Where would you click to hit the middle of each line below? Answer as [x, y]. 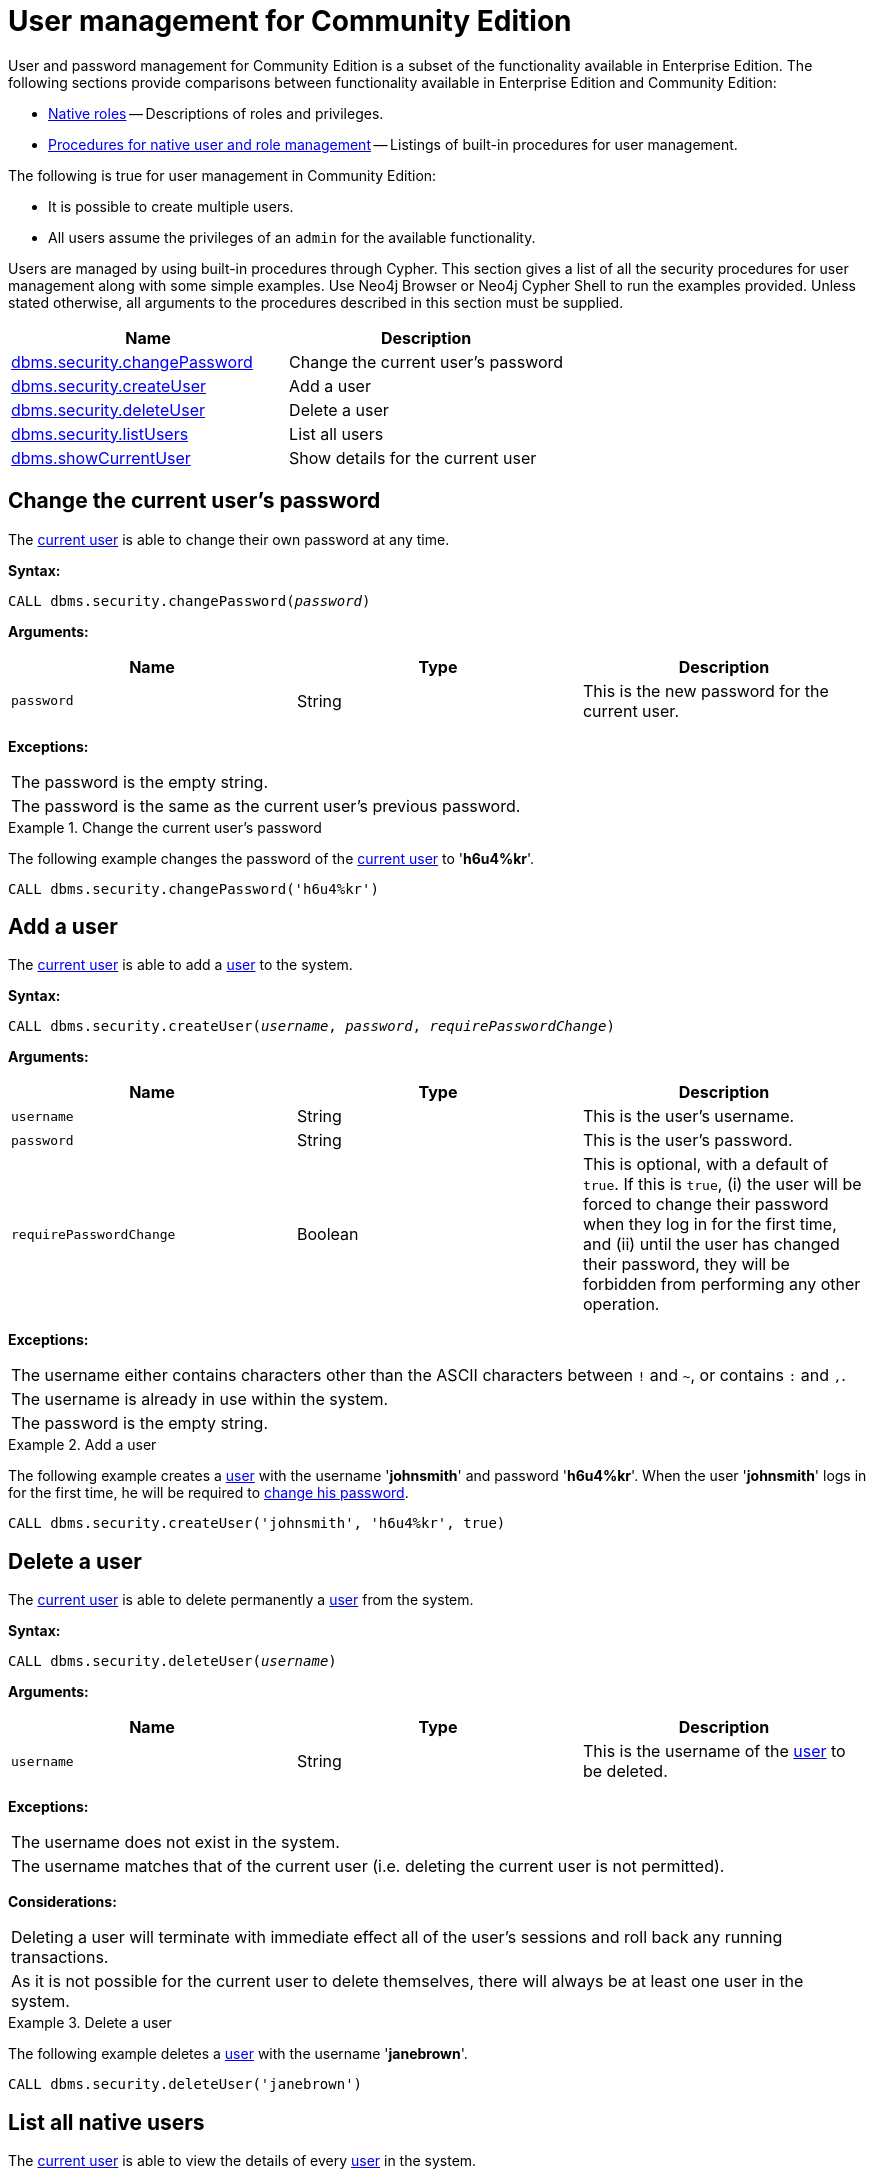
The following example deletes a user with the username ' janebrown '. [238, 2054]
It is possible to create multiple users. [171, 206]
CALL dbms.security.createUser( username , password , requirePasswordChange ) [311, 1026]
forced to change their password [705, 1204]
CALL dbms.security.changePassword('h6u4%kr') [193, 888]
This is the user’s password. [687, 1140]
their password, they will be [686, 1264]
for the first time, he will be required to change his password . [208, 1493]
